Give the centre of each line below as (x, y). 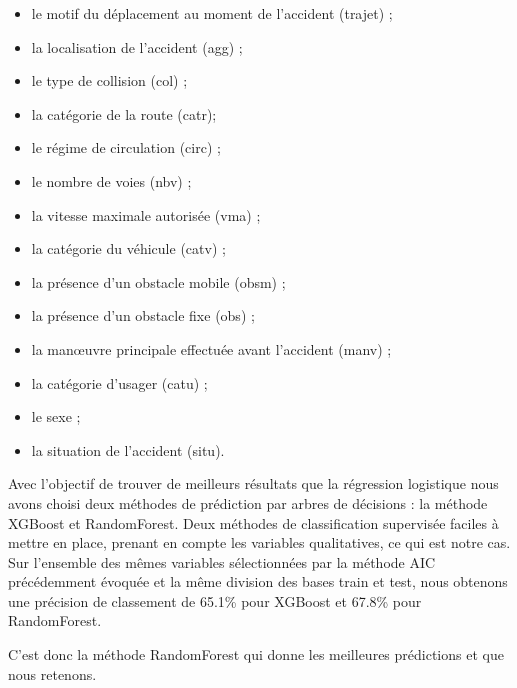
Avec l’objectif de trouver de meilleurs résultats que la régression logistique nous (253, 483)
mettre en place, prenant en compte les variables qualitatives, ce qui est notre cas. (259, 542)
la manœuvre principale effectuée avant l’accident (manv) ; (211, 348)
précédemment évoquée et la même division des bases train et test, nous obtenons (258, 581)
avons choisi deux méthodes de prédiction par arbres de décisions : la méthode (248, 502)
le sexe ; (56, 416)
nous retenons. (52, 673)
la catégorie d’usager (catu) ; (119, 382)
